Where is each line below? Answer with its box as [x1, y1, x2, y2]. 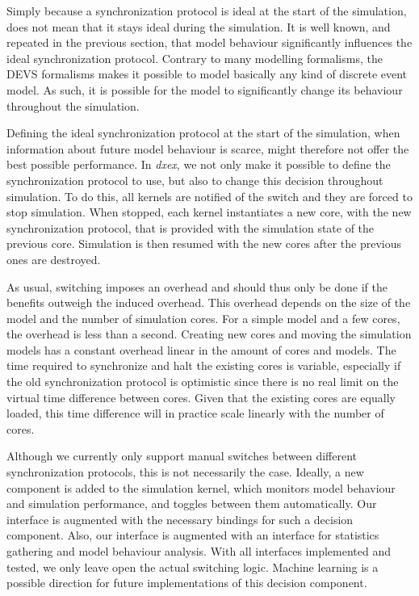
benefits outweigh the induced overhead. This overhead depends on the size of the [6, 294, 411, 311]
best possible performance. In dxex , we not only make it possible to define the [6, 156, 391, 173]
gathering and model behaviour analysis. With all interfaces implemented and [6, 543, 391, 559]
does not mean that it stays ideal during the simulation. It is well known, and [6, 18, 391, 35]
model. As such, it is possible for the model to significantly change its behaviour [6, 81, 403, 98]
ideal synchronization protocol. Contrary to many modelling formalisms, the [6, 49, 383, 66]
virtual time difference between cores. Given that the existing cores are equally [6, 388, 396, 405]
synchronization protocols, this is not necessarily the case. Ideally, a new [6, 464, 364, 481]
